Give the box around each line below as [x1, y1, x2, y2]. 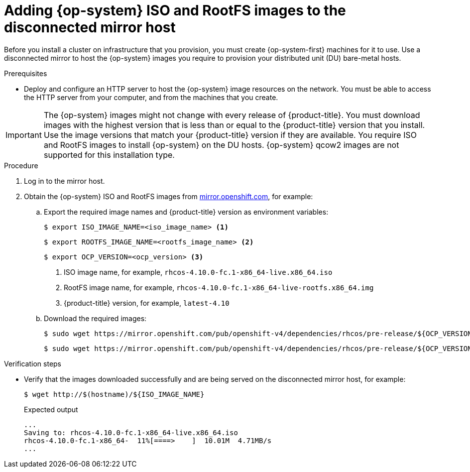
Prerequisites [4, 69, 47, 78]
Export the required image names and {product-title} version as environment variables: [44, 207, 329, 216]
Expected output [24, 405, 78, 414]
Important [5, 129, 42, 140]
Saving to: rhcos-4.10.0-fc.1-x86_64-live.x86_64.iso [24, 428, 238, 437]
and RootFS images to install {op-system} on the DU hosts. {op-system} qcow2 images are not [43, 139, 399, 150]
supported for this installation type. [43, 149, 175, 160]
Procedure [4, 161, 38, 170]
